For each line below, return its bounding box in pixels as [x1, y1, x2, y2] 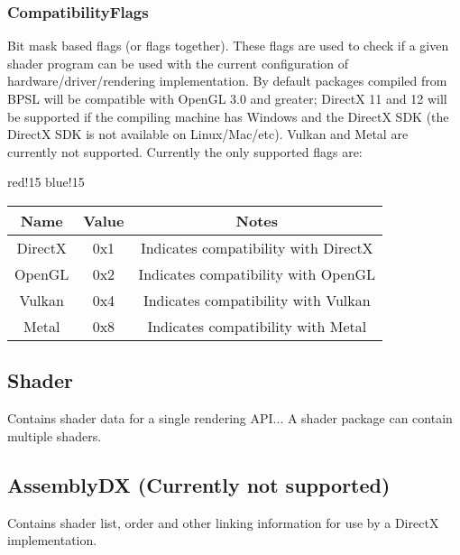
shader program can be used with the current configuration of [7, 53, 349, 72]
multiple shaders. [7, 426, 102, 445]
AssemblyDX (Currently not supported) [7, 470, 391, 498]
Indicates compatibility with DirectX [140, 236, 373, 258]
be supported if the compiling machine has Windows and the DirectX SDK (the [7, 106, 449, 125]
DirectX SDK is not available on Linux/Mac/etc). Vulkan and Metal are [7, 125, 409, 143]
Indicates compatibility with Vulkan [143, 289, 371, 310]
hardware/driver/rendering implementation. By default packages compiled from [7, 71, 447, 90]
